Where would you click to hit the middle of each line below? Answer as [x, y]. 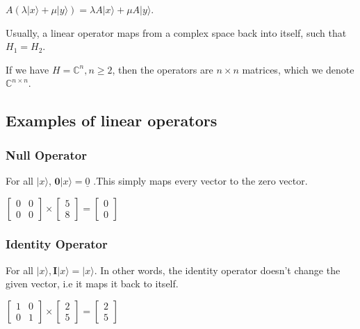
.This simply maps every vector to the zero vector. [201, 180]
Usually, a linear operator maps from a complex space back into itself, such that [176, 32]
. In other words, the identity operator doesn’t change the [217, 270]
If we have [27, 69]
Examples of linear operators [112, 120]
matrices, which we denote [298, 69]
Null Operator [46, 154]
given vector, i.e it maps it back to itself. [92, 284]
